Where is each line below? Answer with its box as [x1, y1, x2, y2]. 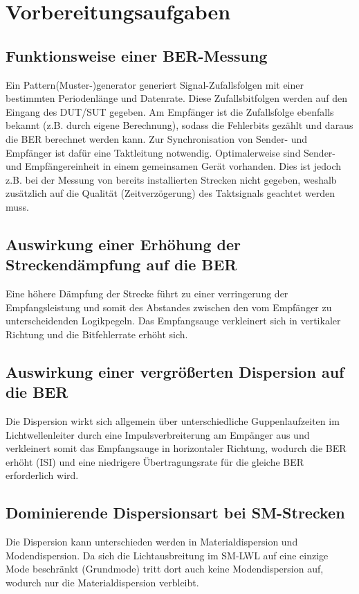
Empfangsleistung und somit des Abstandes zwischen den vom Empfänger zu [6, 299, 332, 314]
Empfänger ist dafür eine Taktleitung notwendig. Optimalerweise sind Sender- [6, 145, 336, 159]
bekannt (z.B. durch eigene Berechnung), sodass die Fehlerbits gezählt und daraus [6, 118, 353, 132]
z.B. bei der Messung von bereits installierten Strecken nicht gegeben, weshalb [6, 172, 337, 186]
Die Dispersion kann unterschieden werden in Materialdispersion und [6, 534, 298, 549]
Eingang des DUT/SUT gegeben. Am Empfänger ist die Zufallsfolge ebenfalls [6, 104, 334, 119]
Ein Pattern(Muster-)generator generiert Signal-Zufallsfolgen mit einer [6, 77, 304, 91]
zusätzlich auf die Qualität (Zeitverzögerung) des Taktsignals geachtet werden [6, 186, 335, 200]
